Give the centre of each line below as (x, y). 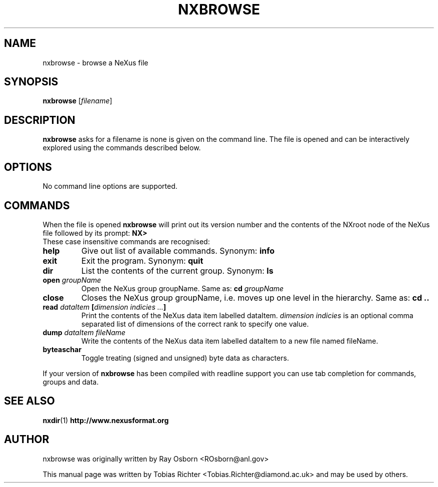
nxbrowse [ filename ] (77, 101)
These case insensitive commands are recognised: (126, 241)
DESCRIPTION (40, 120)
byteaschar (62, 349)
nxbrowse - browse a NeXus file (95, 62)
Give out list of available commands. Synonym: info (178, 250)
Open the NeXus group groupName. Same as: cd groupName (182, 288)
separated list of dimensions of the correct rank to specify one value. (195, 324)
